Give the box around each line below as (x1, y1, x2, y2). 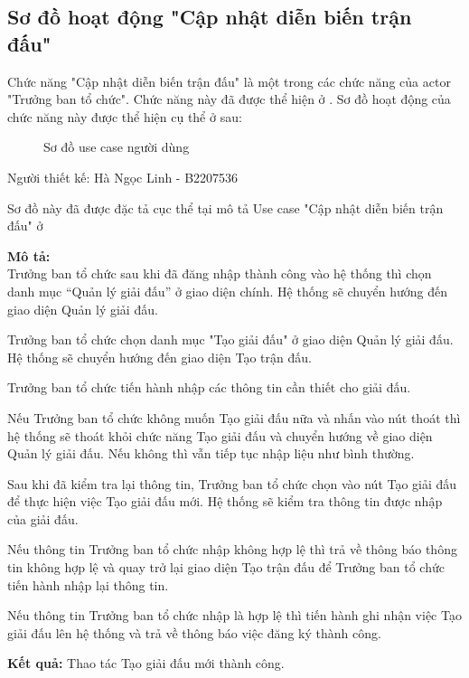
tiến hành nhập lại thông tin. (7, 575, 169, 594)
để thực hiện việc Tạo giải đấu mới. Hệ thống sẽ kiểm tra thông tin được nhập (7, 492, 443, 511)
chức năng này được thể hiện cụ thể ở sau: (7, 107, 242, 126)
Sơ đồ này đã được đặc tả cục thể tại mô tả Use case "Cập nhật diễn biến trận (7, 198, 444, 217)
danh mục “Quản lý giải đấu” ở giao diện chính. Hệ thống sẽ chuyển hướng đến (7, 281, 447, 300)
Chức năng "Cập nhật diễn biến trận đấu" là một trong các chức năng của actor (7, 71, 451, 90)
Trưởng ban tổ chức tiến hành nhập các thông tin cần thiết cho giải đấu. (7, 378, 411, 397)
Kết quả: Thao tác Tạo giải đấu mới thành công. (7, 654, 285, 673)
